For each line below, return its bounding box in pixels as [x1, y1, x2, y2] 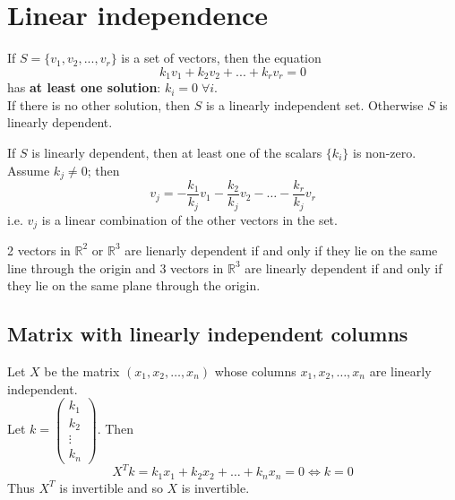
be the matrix [44, 361, 120, 380]
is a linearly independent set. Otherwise [205, 95, 424, 114]
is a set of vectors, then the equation [121, 48, 322, 67]
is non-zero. [352, 142, 416, 161]
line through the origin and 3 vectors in [7, 258, 224, 277]
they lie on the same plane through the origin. [7, 276, 261, 295]
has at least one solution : [7, 78, 161, 97]
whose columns [214, 361, 296, 380]
